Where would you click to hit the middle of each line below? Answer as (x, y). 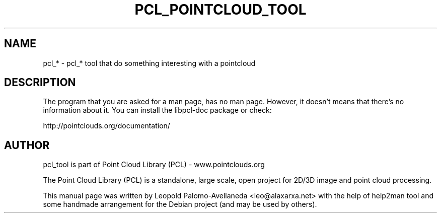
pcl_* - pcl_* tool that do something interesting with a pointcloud (149, 63)
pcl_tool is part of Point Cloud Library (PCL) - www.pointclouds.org (154, 165)
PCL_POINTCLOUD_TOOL (220, 10)
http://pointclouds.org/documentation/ (106, 126)
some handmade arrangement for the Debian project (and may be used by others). (180, 204)
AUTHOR (27, 145)
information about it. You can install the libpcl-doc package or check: (157, 110)
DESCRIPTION (40, 83)
